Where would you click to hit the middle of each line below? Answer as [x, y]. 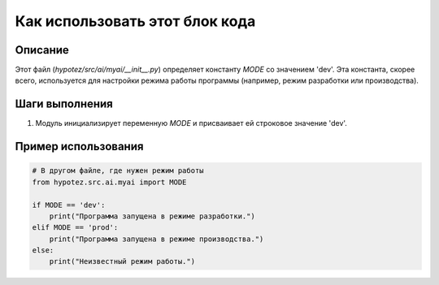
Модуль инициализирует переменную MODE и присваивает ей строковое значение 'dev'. [191, 123]
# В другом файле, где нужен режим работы [118, 171]
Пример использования [79, 147]
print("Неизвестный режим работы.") [122, 261]
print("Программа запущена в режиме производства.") [156, 239]
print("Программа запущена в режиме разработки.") [152, 216]
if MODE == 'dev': [69, 205]
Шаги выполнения [64, 104]
